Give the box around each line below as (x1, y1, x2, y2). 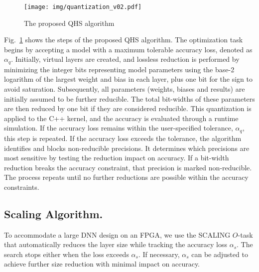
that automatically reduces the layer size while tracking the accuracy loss (4, 239, 228, 250)
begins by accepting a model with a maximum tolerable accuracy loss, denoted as (4, 44, 253, 54)
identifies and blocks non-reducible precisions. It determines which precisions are (4, 142, 250, 153)
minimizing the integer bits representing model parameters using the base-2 (4, 64, 235, 74)
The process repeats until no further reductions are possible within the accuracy (4, 172, 249, 182)
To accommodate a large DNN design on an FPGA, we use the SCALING (4, 229, 231, 240)
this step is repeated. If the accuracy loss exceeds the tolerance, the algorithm (4, 133, 242, 143)
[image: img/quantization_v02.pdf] (24, 3, 142, 10)
